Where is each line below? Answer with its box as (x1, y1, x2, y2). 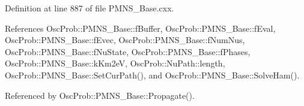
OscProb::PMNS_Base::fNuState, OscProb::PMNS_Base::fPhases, (5, 45, 251, 57)
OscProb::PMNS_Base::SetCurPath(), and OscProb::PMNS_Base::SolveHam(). (5, 68, 300, 81)
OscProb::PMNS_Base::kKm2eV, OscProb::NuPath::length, (5, 57, 225, 69)
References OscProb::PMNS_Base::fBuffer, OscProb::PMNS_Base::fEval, (5, 22, 276, 34)
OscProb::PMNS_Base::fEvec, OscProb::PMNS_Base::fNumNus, (5, 34, 245, 46)
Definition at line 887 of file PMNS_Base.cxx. (5, 2, 174, 14)
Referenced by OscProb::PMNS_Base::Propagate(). (5, 89, 195, 101)
